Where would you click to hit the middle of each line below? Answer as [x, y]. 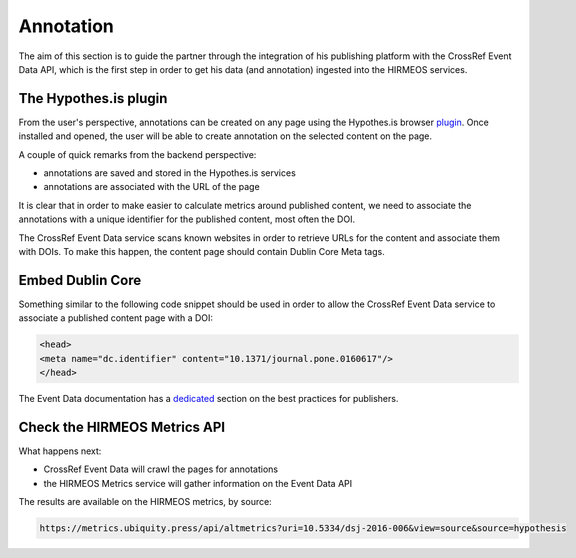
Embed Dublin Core [80, 280]
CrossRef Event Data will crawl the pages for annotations [161, 469]
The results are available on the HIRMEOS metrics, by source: [145, 502]
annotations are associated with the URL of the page [151, 187]
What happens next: [60, 451]
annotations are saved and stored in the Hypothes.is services [170, 173]
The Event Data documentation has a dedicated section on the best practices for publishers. [208, 399]
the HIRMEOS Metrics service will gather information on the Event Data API [198, 483]
